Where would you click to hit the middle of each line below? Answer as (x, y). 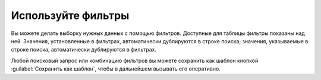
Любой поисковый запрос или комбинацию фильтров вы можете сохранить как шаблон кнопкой (135, 60)
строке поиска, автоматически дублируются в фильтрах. (84, 50)
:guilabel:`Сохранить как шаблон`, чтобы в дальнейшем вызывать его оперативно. (116, 69)
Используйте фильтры (70, 15)
